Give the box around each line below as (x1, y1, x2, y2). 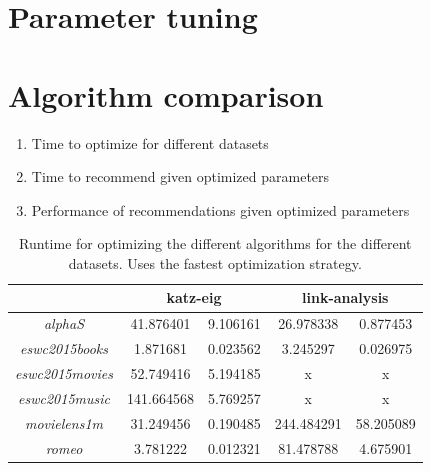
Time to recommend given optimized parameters (31, 166, 330, 187)
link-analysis (302, 287, 389, 308)
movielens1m (25, 412, 104, 433)
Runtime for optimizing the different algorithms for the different (19, 233, 412, 254)
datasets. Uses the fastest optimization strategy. (68, 252, 362, 273)
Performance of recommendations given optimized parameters (31, 199, 410, 220)
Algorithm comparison (8, 74, 324, 115)
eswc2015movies (15, 363, 114, 383)
